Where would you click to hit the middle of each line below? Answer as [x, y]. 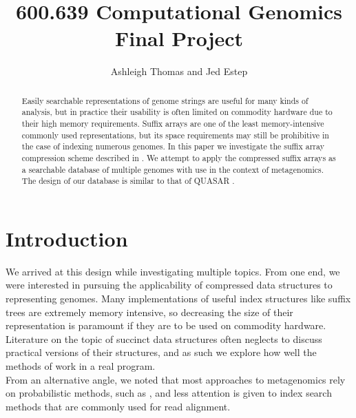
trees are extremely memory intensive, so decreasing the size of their [149, 312]
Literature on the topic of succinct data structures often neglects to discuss [164, 338]
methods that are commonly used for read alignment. [118, 406]
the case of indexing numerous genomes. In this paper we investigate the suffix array [173, 146]
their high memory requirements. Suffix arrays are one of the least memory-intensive [173, 124]
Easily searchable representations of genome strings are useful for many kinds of [165, 100]
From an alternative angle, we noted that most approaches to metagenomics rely [176, 379]
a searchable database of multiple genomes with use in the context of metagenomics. [173, 169]
